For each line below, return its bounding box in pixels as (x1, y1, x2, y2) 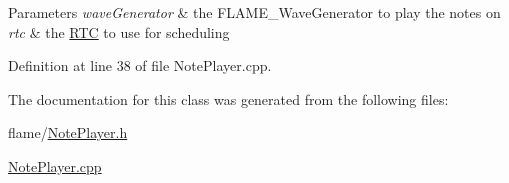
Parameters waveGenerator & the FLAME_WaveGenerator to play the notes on (8, 2, 501, 22)
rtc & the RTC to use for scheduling (8, 21, 230, 42)
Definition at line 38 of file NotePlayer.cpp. (8, 55, 272, 76)
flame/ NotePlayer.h (8, 122, 128, 143)
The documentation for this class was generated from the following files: (8, 88, 449, 109)
